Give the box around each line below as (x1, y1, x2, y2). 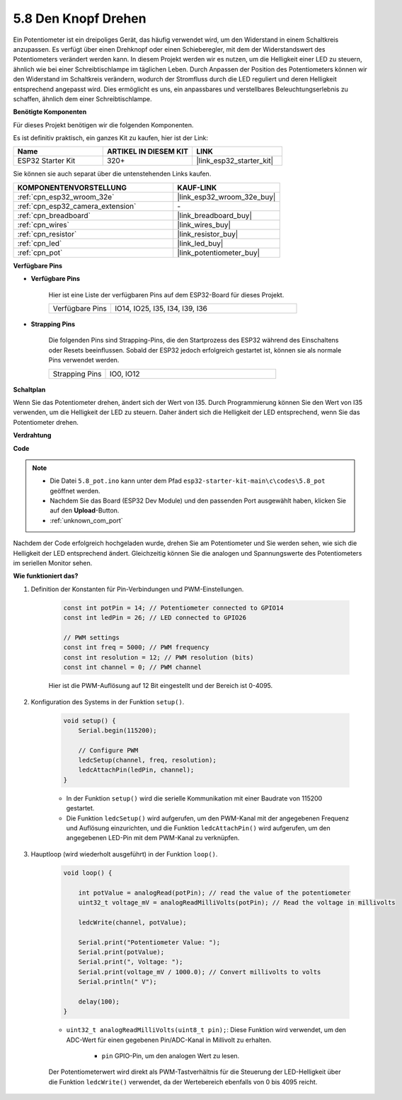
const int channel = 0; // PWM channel (63, 663, 202, 672)
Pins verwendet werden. (48, 356, 120, 365)
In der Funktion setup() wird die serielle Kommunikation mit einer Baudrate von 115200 (66, 794, 323, 803)
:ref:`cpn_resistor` (17, 229, 77, 239)
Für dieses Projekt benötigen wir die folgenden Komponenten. (13, 120, 194, 129)
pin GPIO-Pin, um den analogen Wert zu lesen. (101, 1052, 240, 1060)
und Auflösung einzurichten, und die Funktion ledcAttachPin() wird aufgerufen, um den (66, 824, 331, 832)
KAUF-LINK (177, 183, 217, 193)
